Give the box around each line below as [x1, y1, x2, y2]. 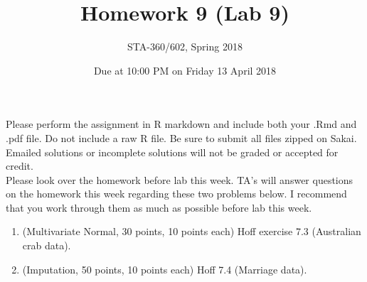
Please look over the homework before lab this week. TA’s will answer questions [6, 172, 353, 187]
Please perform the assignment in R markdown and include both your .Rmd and [6, 116, 357, 131]
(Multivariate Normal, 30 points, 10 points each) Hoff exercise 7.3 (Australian [22, 224, 361, 239]
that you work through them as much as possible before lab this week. [6, 200, 312, 215]
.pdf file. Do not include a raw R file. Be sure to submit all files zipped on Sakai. [6, 130, 357, 145]
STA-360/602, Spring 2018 [127, 39, 243, 54]
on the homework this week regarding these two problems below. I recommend [6, 186, 347, 201]
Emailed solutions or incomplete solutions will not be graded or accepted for [6, 144, 339, 159]
